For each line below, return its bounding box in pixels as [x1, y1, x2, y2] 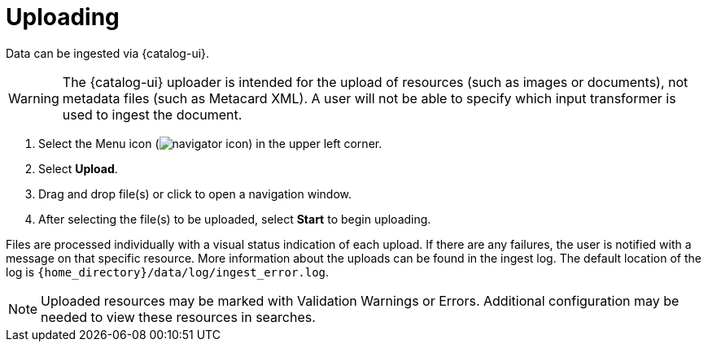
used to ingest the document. [62, 106, 243, 123]
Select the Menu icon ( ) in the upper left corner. [38, 136, 382, 150]
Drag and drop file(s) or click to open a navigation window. [38, 186, 352, 201]
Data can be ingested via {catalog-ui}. [6, 46, 210, 60]
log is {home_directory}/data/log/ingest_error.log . [6, 264, 330, 279]
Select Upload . [38, 161, 118, 176]
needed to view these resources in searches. [41, 308, 316, 325]
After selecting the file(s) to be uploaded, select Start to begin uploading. [38, 211, 431, 226]
